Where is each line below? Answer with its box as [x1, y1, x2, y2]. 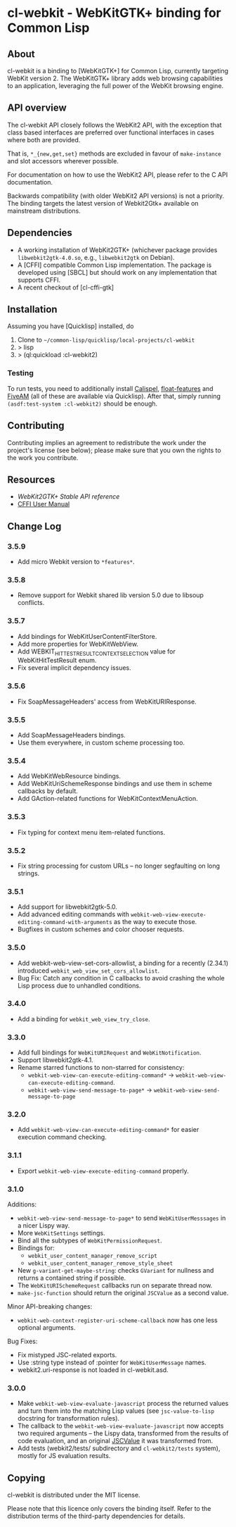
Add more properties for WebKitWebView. [17, 640, 139, 648]
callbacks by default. [17, 787, 79, 795]
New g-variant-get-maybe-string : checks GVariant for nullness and [17, 1266, 214, 1274]
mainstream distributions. [7, 206, 81, 215]
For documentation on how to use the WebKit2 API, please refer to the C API [7, 170, 228, 179]
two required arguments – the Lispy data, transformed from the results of [17, 1429, 229, 1438]
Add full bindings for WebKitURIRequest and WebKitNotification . [17, 1048, 202, 1057]
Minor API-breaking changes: [7, 1302, 93, 1311]
